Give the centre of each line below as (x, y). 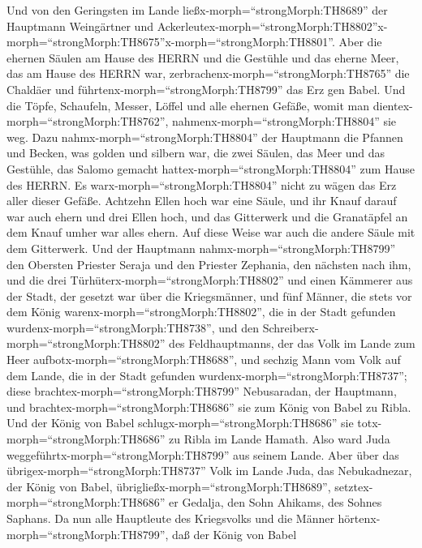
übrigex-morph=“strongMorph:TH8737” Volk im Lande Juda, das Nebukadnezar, (209, 471)
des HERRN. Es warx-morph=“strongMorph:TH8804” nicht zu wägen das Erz (202, 184)
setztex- (354, 486)
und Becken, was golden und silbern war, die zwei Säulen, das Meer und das (196, 153)
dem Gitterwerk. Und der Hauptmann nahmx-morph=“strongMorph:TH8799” (201, 248)
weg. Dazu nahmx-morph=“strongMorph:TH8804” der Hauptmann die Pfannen (205, 137)
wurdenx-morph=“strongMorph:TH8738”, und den (133, 327)
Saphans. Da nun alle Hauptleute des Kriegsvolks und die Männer (170, 518)
